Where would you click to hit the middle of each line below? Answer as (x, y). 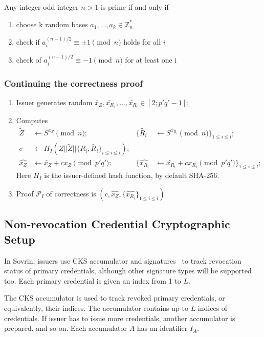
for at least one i (151, 60)
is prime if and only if (135, 7)
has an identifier (162, 328)
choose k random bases (52, 24)
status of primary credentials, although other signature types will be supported (128, 271)
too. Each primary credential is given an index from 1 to (93, 280)
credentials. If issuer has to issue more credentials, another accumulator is (120, 318)
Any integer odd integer (41, 7)
